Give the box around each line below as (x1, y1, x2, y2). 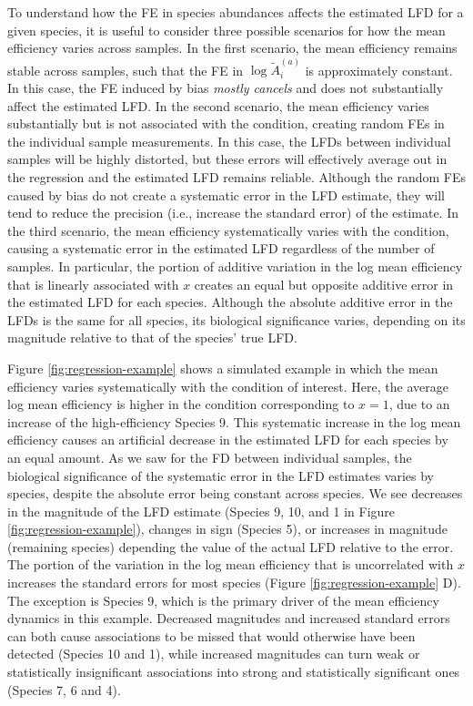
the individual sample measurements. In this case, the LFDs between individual (7, 131, 451, 150)
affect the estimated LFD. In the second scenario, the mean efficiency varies (7, 96, 429, 115)
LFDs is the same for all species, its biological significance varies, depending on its (7, 310, 466, 329)
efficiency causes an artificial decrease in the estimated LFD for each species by (7, 430, 448, 449)
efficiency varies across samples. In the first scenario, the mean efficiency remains (7, 38, 458, 57)
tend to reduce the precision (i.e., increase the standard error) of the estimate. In (7, 203, 459, 222)
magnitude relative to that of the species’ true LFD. (7, 328, 297, 347)
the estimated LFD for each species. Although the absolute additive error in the (7, 292, 453, 312)
